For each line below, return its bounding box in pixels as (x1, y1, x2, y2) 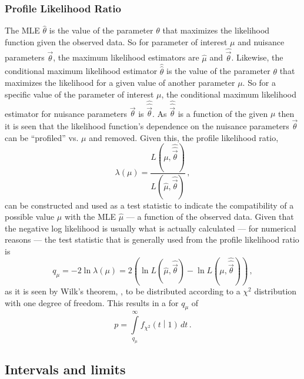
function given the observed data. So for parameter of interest (5, 35, 228, 48)
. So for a (242, 76, 276, 89)
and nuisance (238, 35, 285, 48)
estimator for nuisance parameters (5, 107, 128, 119)
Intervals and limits (5, 360, 126, 378)
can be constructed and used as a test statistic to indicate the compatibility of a (5, 199, 294, 211)
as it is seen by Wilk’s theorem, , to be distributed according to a (5, 284, 240, 297)
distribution (254, 284, 297, 297)
